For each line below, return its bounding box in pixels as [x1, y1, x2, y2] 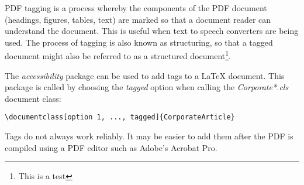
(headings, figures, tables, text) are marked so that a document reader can [5, 13, 271, 25]
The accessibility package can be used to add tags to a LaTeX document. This [5, 69, 285, 81]
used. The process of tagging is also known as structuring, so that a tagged [5, 36, 273, 48]
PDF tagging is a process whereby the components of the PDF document [5, 2, 267, 13]
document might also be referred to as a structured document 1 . [5, 48, 231, 62]
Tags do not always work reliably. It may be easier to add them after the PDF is [5, 130, 293, 142]
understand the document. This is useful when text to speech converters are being [5, 25, 299, 37]
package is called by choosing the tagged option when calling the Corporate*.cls [5, 81, 289, 93]
